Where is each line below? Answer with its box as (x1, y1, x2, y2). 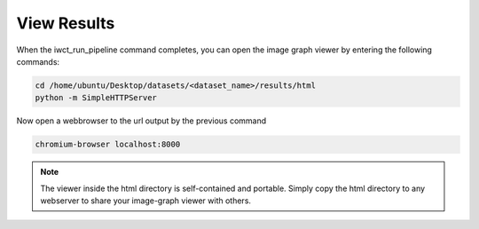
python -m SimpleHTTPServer (35, 93, 157, 103)
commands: (16, 56, 60, 67)
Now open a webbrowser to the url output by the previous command (16, 115, 267, 126)
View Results (16, 13, 115, 33)
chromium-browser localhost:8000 (35, 139, 181, 150)
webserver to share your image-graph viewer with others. (40, 195, 252, 206)
